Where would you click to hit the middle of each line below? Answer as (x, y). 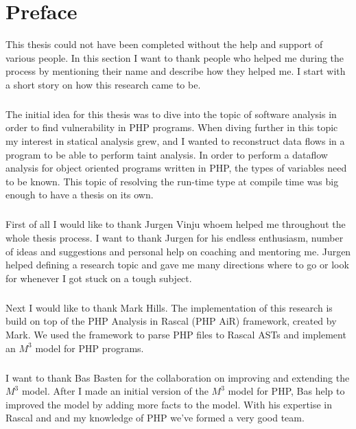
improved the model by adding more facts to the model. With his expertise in (169, 404)
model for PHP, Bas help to (286, 391)
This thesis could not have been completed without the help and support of (164, 44)
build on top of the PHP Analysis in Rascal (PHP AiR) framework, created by (171, 321)
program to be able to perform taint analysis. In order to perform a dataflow (167, 154)
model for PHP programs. (90, 348)
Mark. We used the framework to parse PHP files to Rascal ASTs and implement (176, 334)
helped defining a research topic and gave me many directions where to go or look (177, 265)
